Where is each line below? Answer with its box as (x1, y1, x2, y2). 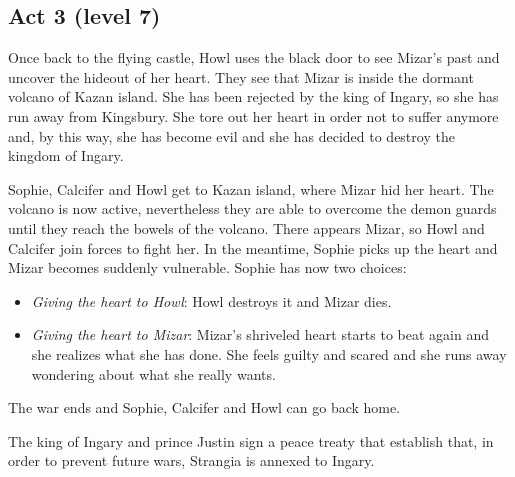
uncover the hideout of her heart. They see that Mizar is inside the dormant (8, 66, 474, 87)
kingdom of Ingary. (8, 145, 124, 166)
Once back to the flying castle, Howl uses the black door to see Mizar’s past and (8, 47, 500, 68)
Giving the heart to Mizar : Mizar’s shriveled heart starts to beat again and (31, 324, 490, 345)
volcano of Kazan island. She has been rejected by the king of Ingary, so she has (8, 86, 499, 107)
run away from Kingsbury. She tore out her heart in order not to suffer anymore (8, 105, 499, 126)
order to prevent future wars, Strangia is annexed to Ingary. (8, 450, 375, 471)
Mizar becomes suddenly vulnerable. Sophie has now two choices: (8, 257, 407, 278)
